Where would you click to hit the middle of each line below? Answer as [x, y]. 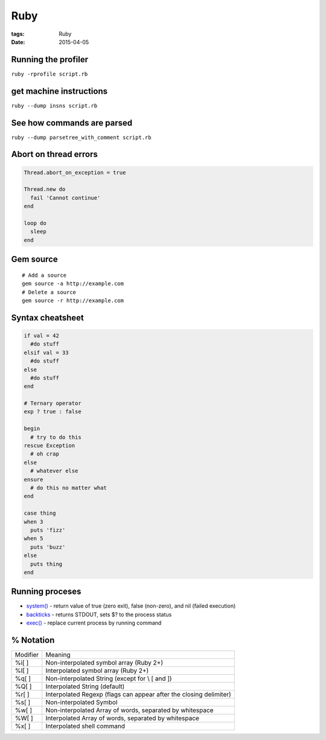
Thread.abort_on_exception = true [75, 172]
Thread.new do [45, 189]
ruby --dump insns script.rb [54, 105]
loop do [35, 223]
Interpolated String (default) [85, 687]
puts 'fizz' [48, 530]
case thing [40, 513]
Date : [18, 42]
